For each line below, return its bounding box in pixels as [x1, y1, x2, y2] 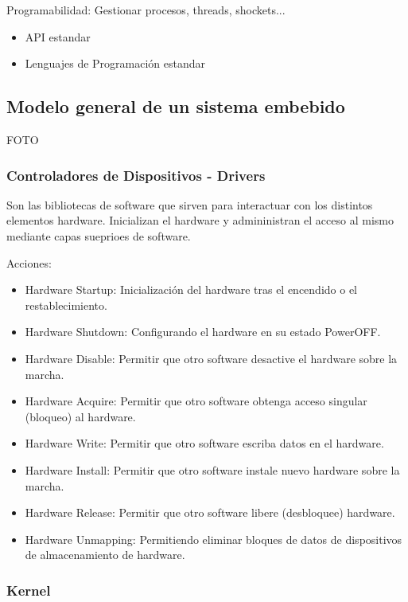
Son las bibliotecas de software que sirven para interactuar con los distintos [6, 196, 373, 213]
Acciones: [6, 254, 52, 271]
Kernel [6, 580, 51, 600]
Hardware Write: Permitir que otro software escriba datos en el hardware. [25, 435, 384, 451]
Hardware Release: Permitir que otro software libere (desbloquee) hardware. [25, 504, 395, 521]
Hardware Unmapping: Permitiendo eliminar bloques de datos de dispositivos [25, 530, 402, 547]
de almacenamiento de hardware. [25, 546, 185, 563]
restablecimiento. [25, 296, 107, 313]
